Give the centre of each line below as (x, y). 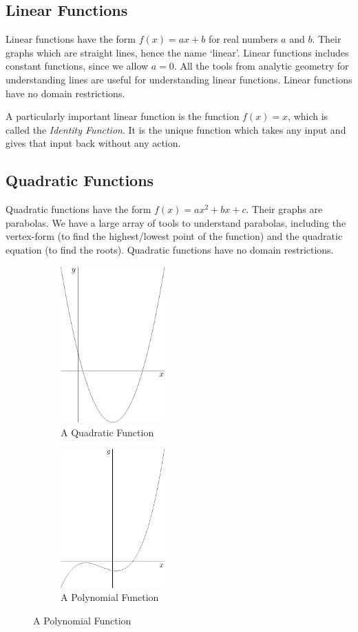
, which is (308, 116)
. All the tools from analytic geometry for (261, 66)
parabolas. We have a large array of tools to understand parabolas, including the (176, 222)
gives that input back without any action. (93, 143)
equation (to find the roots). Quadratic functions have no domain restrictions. (170, 249)
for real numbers (243, 39)
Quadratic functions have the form (78, 209)
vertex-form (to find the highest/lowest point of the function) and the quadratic (174, 236)
